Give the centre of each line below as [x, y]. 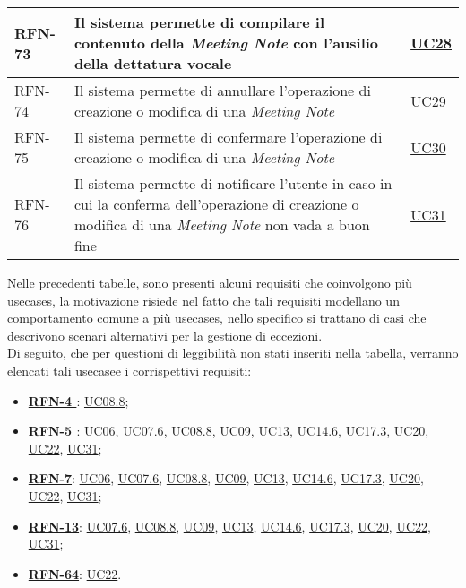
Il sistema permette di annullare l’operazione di [222, 90]
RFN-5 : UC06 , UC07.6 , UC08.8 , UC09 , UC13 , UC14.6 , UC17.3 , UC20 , [229, 431]
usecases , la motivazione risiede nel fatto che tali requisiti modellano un [203, 300]
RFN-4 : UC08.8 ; [78, 400]
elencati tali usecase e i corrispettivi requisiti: [129, 370]
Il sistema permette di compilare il [199, 22]
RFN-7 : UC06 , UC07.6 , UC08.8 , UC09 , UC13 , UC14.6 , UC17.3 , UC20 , [226, 478]
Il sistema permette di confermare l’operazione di [228, 137]
